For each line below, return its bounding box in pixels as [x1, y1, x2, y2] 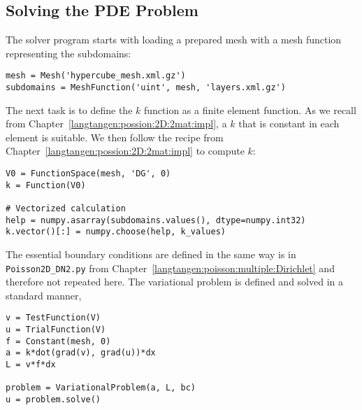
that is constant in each [238, 116, 340, 131]
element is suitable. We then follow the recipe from [6, 129, 224, 144]
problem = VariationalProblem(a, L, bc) [6, 383, 196, 393]
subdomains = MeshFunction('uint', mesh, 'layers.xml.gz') [6, 83, 286, 93]
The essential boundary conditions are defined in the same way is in [6, 247, 296, 262]
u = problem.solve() [6, 395, 101, 405]
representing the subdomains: [6, 45, 131, 60]
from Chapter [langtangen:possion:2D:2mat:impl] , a [6, 116, 227, 131]
